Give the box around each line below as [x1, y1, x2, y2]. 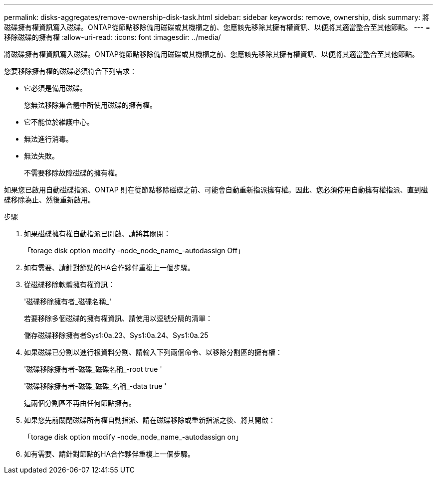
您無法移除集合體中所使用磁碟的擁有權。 [24, 101, 157, 109]
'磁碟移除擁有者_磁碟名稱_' [24, 297, 112, 306]
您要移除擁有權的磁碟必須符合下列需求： [4, 67, 137, 75]
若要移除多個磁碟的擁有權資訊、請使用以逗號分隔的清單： [24, 314, 213, 322]
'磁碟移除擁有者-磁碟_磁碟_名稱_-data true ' [24, 382, 167, 390]
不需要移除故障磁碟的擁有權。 [24, 168, 122, 177]
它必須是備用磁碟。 [24, 84, 87, 92]
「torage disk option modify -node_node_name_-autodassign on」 [24, 433, 243, 441]
